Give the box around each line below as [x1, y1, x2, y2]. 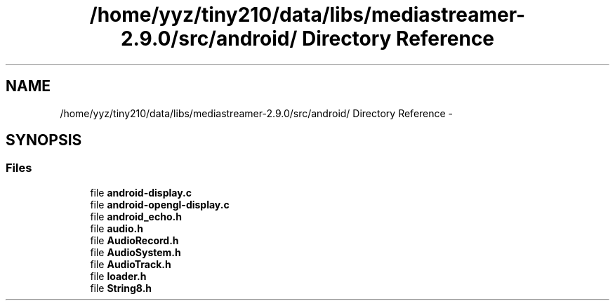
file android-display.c [90, 186, 192, 199]
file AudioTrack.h [90, 258, 171, 270]
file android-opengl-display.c [90, 198, 230, 211]
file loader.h [90, 270, 147, 282]
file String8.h [90, 281, 152, 294]
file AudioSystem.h [90, 246, 181, 258]
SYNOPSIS [6, 131, 82, 149]
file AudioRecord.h [90, 234, 179, 246]
